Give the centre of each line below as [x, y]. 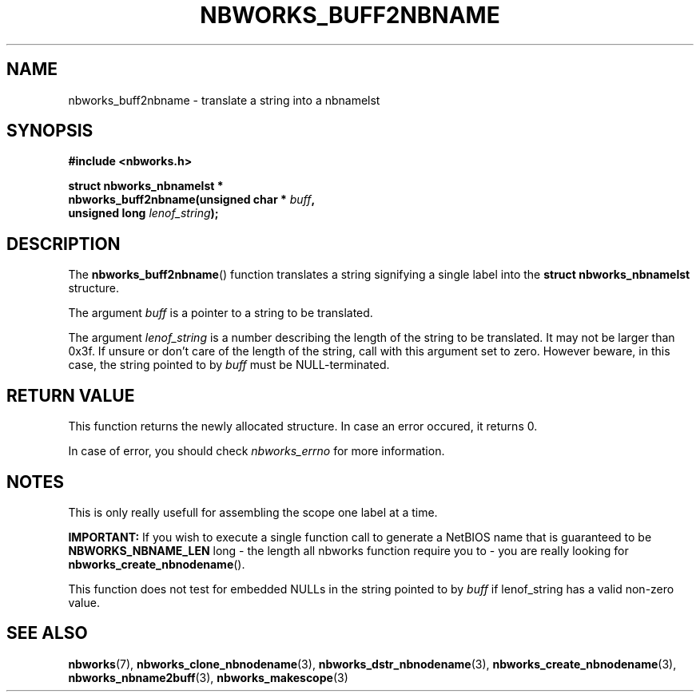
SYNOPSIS [50, 131]
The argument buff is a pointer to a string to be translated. [221, 313]
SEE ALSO [47, 633]
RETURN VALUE [71, 395]
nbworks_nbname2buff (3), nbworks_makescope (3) [208, 677]
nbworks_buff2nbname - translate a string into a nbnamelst [224, 100]
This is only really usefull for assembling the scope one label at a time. [253, 512]
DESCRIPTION [64, 244]
